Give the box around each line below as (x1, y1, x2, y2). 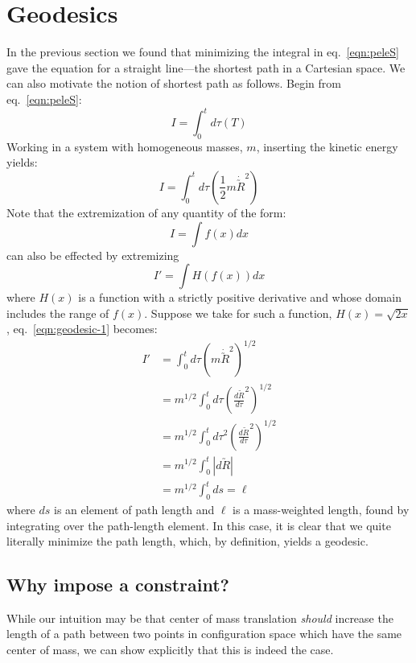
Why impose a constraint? (6, 572, 229, 597)
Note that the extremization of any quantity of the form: (6, 204, 286, 220)
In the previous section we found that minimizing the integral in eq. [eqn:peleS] (6, 43, 399, 60)
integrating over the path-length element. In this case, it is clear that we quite (6, 517, 391, 533)
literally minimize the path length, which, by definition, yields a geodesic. (6, 533, 369, 550)
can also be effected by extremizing (6, 246, 179, 263)
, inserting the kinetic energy (256, 138, 398, 154)
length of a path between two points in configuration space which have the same (6, 625, 402, 642)
